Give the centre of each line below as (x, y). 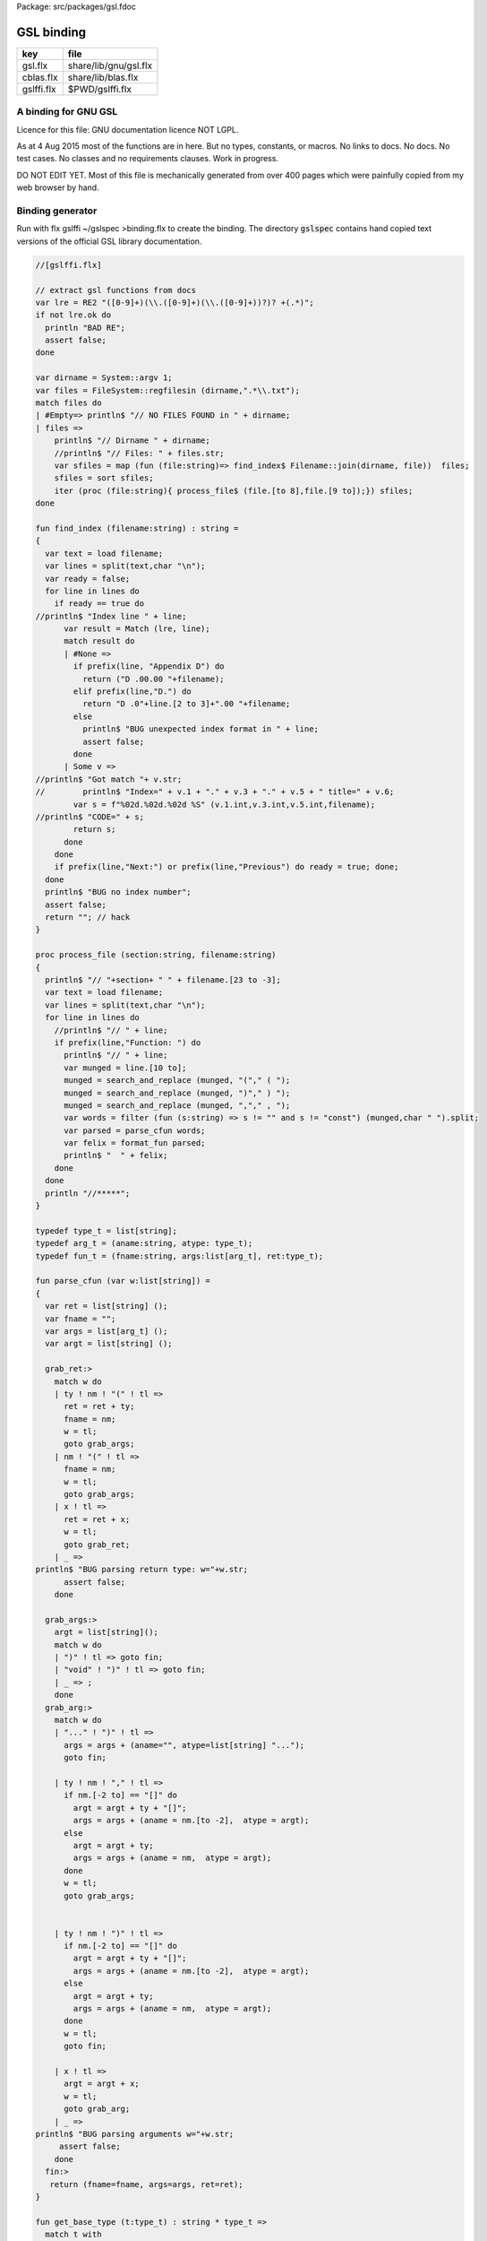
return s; (94, 830)
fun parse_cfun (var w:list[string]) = (123, 1281)
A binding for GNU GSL (67, 112)
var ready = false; (88, 579)
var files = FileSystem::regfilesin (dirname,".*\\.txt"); (167, 390)
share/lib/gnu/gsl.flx (110, 65)
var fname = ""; (81, 1319)
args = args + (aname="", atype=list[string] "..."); (184, 1745)
